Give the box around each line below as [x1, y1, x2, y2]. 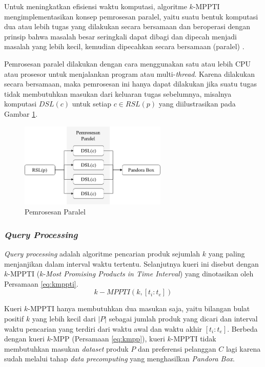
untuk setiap [72, 98, 111, 109]
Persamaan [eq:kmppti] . [4, 278, 78, 289]
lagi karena [226, 343, 261, 354]
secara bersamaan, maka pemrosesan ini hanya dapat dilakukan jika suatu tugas [4, 78, 257, 89]
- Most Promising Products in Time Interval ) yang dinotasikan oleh [43, 268, 254, 279]
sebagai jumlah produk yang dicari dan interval [109, 313, 258, 324]
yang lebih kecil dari [32, 313, 96, 324]
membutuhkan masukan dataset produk [4, 343, 129, 354]
